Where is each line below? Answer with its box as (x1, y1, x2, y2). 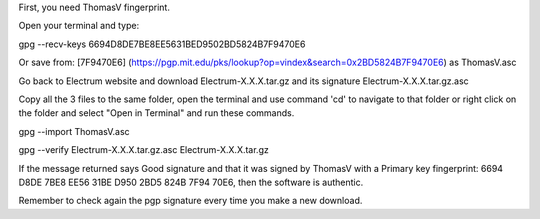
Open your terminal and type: (18, 20, 140, 32)
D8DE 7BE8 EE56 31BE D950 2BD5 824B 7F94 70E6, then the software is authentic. (18, 176, 364, 188)
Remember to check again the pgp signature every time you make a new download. (18, 195, 363, 207)
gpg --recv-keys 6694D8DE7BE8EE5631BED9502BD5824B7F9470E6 (18, 38, 306, 50)
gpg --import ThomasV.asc (18, 125, 130, 137)
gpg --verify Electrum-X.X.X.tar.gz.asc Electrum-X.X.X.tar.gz (18, 144, 269, 156)
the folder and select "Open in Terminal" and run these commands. (18, 107, 295, 119)
